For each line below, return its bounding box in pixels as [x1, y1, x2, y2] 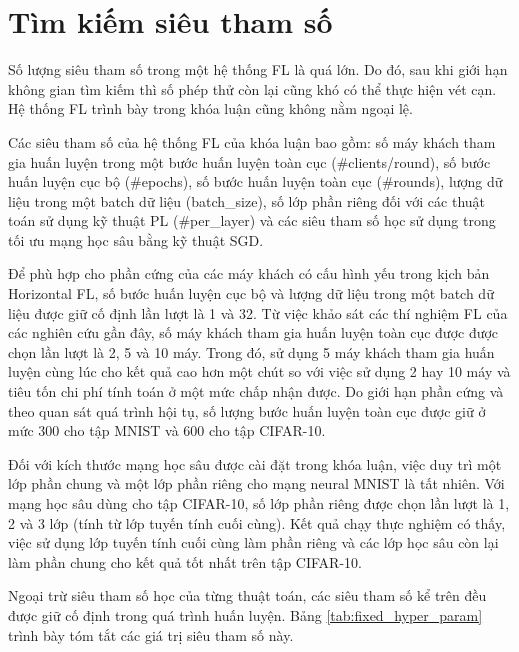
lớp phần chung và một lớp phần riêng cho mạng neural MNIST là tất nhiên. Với [8, 473, 505, 494]
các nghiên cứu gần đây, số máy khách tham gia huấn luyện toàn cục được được [8, 322, 499, 343]
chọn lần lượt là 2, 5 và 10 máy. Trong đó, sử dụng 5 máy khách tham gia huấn [8, 341, 495, 362]
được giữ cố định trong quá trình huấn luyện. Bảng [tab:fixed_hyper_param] [8, 604, 483, 625]
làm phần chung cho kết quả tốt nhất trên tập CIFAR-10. [8, 551, 362, 572]
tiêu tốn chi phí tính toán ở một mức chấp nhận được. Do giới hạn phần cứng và [8, 381, 504, 402]
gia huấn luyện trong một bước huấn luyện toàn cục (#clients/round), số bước [8, 151, 491, 172]
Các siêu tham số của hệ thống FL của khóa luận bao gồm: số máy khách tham [8, 131, 496, 152]
